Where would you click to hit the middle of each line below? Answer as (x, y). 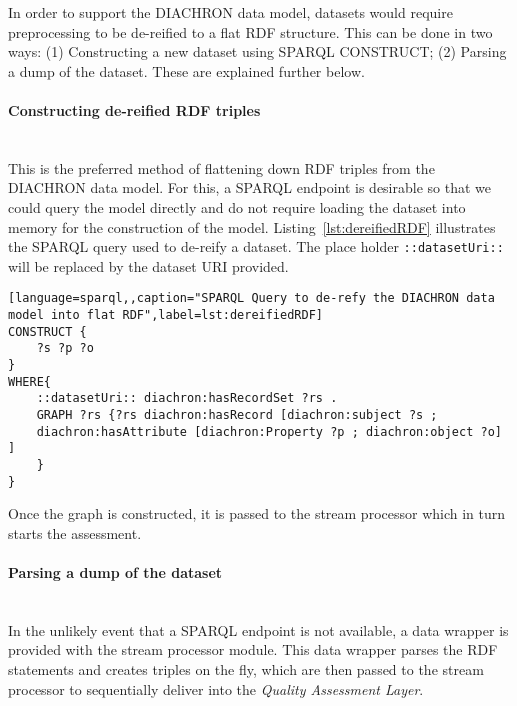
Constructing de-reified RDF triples (134, 109)
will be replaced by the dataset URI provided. (148, 265)
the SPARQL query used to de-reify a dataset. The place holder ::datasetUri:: (256, 246)
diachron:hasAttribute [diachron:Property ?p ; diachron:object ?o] (269, 431)
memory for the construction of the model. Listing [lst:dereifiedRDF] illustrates (252, 226)
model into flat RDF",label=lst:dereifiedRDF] (165, 315)
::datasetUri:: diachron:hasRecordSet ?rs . (187, 398)
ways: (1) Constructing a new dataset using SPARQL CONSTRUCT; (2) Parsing (257, 51)
